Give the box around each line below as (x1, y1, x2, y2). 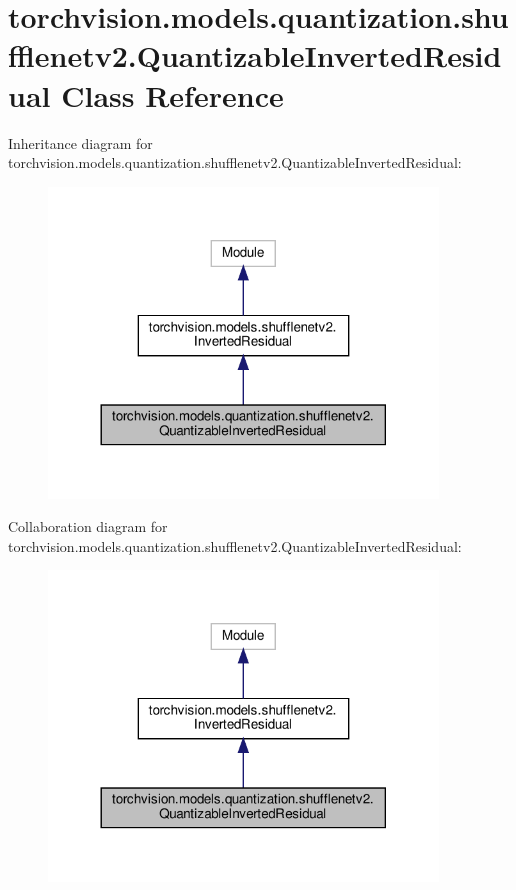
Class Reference (61, 74, 284, 115)
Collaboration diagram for (8, 516, 168, 537)
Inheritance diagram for (8, 132, 153, 153)
